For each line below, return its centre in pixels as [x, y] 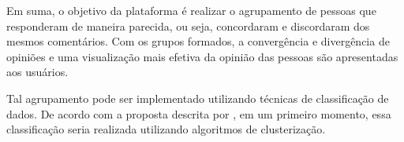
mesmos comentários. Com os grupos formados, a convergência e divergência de [198, 41]
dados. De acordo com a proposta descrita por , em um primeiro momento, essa [199, 113]
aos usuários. [37, 72]
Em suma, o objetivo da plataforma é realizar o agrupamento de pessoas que [191, 10]
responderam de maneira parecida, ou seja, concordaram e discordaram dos [188, 25]
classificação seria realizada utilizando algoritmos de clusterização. [166, 129]
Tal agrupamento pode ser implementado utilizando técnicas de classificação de [198, 98]
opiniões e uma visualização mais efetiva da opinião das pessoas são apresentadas [202, 56]
